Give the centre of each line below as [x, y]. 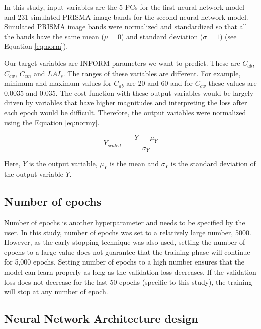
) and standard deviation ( [162, 36]
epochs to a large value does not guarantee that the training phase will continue [127, 252]
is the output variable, [63, 163]
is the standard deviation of [213, 163]
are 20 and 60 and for [160, 83]
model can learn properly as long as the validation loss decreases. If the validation [130, 271]
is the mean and [134, 163]
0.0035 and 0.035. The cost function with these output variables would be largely [129, 92]
